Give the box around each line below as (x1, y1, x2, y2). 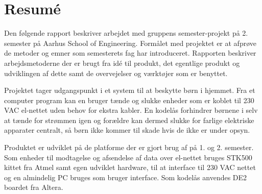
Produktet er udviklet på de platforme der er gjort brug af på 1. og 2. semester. (4, 142, 254, 153)
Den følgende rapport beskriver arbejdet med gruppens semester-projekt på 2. (4, 28, 248, 38)
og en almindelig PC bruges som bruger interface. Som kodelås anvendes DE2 (4, 172, 247, 182)
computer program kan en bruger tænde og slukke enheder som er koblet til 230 (4, 94, 254, 105)
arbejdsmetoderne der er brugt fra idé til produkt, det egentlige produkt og (4, 57, 240, 68)
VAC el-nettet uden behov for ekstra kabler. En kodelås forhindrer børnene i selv (4, 105, 258, 115)
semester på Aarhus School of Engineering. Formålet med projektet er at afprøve (4, 37, 257, 48)
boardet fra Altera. (4, 182, 63, 192)
